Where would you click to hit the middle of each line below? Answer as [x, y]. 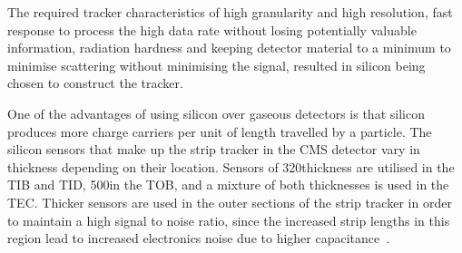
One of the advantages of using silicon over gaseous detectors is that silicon [216, 113]
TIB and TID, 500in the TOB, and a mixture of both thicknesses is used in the [228, 185]
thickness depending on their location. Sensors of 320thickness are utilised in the [231, 166]
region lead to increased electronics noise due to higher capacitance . [199, 238]
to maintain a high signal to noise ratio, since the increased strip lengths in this [229, 220]
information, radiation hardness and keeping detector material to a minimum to [229, 48]
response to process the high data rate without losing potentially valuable [212, 29]
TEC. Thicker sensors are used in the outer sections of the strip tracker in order [230, 202]
